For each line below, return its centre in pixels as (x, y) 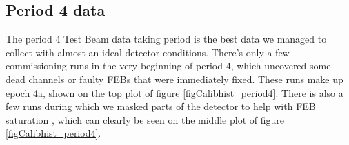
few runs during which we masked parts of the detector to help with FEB (161, 106)
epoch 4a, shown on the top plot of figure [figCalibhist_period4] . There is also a (174, 92)
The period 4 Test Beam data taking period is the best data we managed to (166, 39)
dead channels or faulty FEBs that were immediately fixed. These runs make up (174, 79)
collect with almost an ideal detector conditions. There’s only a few (148, 52)
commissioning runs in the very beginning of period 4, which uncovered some (168, 66)
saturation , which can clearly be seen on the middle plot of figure (145, 119)
